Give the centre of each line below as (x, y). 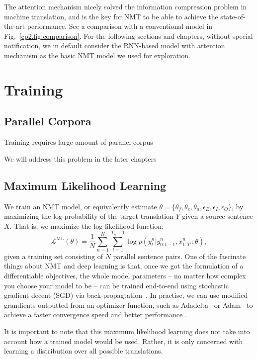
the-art (15, 26)
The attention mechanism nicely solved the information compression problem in (126, 6)
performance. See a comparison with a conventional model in (120, 26)
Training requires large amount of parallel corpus (79, 142)
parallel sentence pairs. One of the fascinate (179, 256)
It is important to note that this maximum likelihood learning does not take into (127, 331)
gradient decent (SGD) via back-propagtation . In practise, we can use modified (126, 295)
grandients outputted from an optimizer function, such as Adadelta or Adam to (128, 305)
